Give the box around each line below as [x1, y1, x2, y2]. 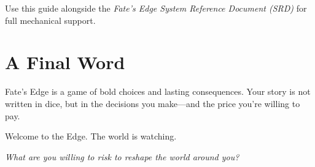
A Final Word [5, 50, 125, 75]
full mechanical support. [5, 13, 96, 26]
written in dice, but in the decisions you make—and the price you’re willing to [5, 97, 300, 109]
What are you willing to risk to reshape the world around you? [5, 150, 239, 163]
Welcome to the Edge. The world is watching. [5, 130, 177, 143]
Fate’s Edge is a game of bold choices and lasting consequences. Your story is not [5, 85, 311, 98]
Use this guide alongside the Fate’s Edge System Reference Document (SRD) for [5, 2, 307, 14]
